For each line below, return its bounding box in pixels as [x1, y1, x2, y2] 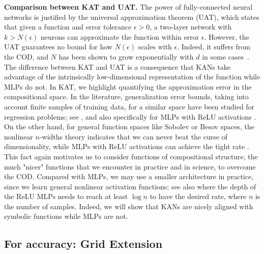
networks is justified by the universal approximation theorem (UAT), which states [4, 11, 259, 22]
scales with [138, 41, 172, 52]
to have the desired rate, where [150, 191, 247, 202]
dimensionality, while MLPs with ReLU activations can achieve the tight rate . [4, 141, 249, 152]
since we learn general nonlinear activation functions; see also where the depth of [4, 181, 256, 191]
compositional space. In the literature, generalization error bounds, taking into [4, 91, 249, 102]
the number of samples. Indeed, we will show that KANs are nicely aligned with [4, 201, 253, 211]
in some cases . [202, 51, 249, 62]
